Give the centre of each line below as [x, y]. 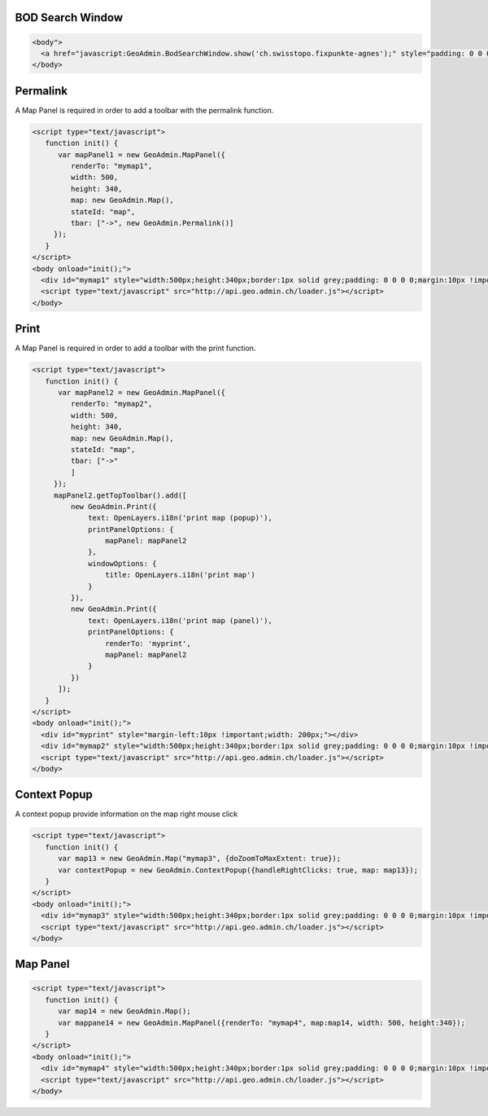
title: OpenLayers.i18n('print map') [180, 575]
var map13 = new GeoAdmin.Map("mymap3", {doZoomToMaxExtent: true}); [200, 859]
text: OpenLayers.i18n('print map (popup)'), [180, 518]
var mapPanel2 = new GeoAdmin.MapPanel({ [142, 392]
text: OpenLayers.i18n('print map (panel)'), [180, 620]
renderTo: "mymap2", [111, 404]
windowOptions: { [123, 563]
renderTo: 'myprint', [148, 643]
